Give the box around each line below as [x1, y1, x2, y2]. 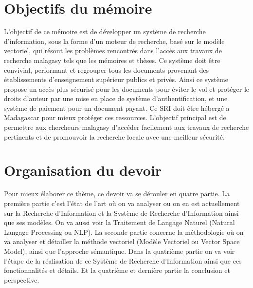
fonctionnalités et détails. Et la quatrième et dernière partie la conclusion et [4, 265, 230, 275]
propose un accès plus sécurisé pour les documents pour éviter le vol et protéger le [4, 83, 249, 94]
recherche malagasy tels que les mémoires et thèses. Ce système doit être [4, 55, 220, 65]
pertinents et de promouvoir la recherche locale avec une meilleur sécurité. [4, 131, 225, 142]
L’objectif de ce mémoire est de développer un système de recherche [4, 26, 206, 37]
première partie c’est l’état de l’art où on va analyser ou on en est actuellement [4, 198, 240, 208]
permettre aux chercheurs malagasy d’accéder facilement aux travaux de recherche [4, 122, 249, 132]
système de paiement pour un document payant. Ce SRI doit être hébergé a [4, 103, 230, 113]
